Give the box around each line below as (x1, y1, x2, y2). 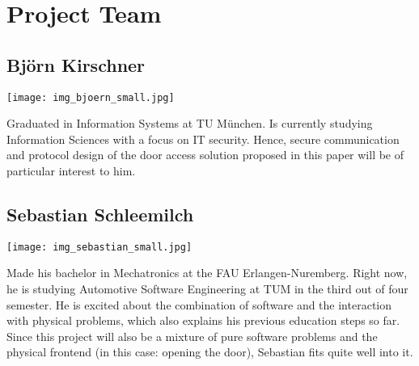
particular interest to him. (6, 162, 136, 179)
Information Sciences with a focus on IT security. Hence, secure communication (6, 130, 400, 147)
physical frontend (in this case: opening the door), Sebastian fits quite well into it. (6, 343, 413, 360)
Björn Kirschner (6, 52, 146, 77)
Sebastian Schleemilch (6, 202, 194, 226)
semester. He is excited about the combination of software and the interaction (6, 296, 391, 313)
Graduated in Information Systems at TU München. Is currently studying (6, 115, 373, 132)
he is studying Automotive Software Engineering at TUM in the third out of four (6, 280, 408, 297)
